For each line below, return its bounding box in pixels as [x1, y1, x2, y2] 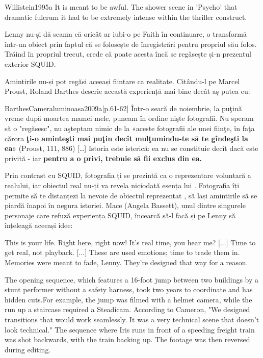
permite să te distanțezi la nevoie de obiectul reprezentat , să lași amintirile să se [5, 190, 257, 200]
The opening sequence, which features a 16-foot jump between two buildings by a [5, 274, 259, 285]
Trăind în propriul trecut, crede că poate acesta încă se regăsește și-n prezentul [5, 48, 252, 59]
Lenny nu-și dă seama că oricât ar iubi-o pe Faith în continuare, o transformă [5, 29, 247, 39]
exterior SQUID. [5, 58, 56, 69]
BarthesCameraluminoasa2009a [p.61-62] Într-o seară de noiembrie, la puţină [5, 103, 242, 113]
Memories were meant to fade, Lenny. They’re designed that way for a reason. [5, 257, 248, 268]
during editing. [5, 344, 51, 354]
